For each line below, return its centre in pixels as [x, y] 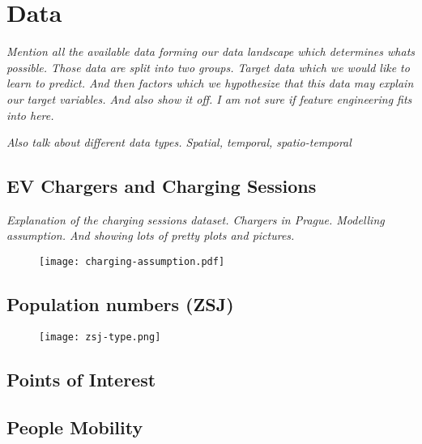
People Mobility [75, 427]
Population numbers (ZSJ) [120, 304]
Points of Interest [81, 379]
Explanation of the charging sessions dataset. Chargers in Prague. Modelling [196, 219]
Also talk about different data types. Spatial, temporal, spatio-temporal [179, 142]
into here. [30, 115]
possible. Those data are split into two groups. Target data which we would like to [208, 67]
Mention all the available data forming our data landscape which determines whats [211, 51]
